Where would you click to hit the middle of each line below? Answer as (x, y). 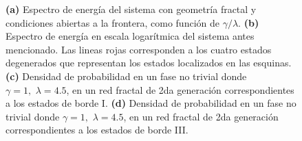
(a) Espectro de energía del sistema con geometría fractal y (131, 9)
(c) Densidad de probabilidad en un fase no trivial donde (126, 76)
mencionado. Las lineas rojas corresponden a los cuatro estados (139, 49)
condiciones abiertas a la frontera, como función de (112, 22)
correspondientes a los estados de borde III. (97, 130)
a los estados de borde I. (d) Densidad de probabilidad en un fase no (151, 103)
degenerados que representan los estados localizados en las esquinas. (149, 63)
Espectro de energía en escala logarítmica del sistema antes (130, 36)
